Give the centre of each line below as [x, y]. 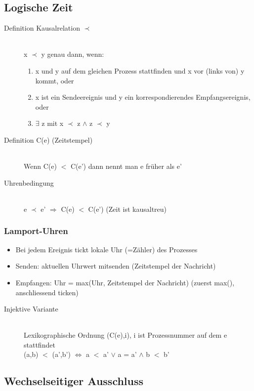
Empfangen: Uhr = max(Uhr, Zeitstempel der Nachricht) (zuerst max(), [125, 282]
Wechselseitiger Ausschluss [74, 381]
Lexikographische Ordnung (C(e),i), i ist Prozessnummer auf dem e [126, 335]
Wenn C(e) [40, 166]
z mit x [53, 123]
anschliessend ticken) [47, 292]
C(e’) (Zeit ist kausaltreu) [127, 209]
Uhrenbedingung [29, 182]
